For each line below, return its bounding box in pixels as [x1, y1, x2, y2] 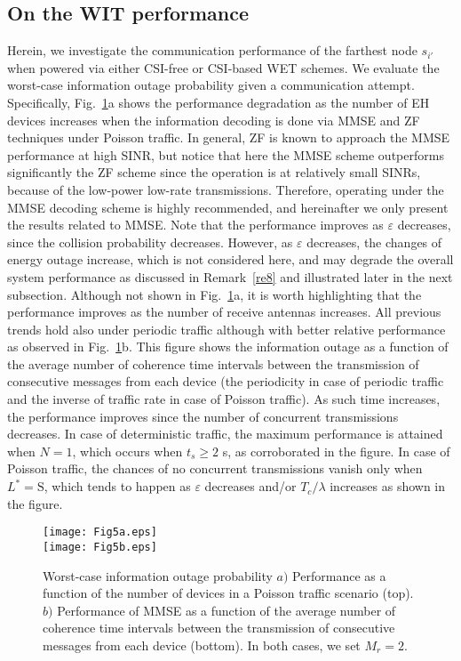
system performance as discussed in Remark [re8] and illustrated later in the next [7, 267, 453, 286]
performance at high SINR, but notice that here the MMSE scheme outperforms [7, 145, 444, 164]
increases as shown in [330, 477, 446, 496]
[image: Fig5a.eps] [43, 526, 157, 539]
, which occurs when [72, 441, 183, 460]
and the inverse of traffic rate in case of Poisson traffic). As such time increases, [7, 390, 441, 408]
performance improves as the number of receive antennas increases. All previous [7, 302, 441, 321]
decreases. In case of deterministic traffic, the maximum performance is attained [7, 424, 443, 443]
